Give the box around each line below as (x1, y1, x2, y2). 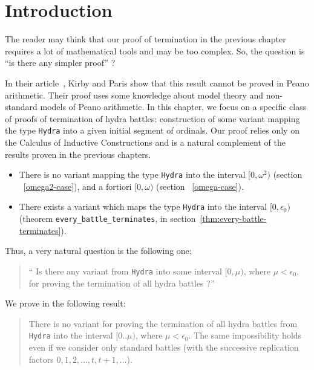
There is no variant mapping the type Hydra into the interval (19, 168, 246, 181)
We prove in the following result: (5, 297, 126, 310)
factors (28, 352, 54, 365)
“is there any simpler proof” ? (5, 56, 116, 69)
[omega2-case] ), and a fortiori (23, 180, 132, 192)
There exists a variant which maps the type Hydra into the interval (19, 200, 267, 213)
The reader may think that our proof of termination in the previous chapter (5, 33, 286, 45)
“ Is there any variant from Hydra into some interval (28, 264, 222, 277)
